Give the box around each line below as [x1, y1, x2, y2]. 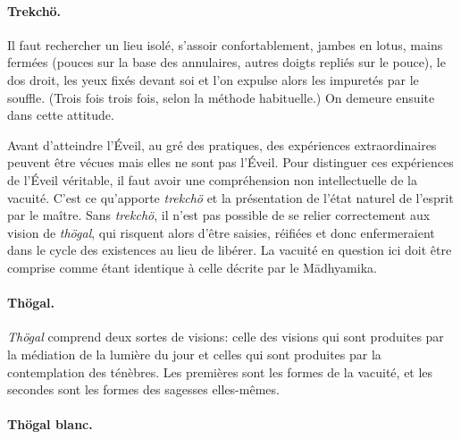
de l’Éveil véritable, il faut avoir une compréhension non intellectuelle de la [7, 170, 417, 189]
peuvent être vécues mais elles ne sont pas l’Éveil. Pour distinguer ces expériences [7, 153, 454, 172]
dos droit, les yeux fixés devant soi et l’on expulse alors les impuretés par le [7, 70, 419, 89]
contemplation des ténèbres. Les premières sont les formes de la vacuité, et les [7, 362, 433, 381]
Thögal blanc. [7, 415, 93, 434]
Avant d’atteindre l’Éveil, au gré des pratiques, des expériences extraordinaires [7, 135, 437, 154]
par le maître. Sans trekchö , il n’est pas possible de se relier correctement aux [7, 206, 431, 224]
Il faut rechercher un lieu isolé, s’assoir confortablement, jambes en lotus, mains [7, 35, 443, 54]
